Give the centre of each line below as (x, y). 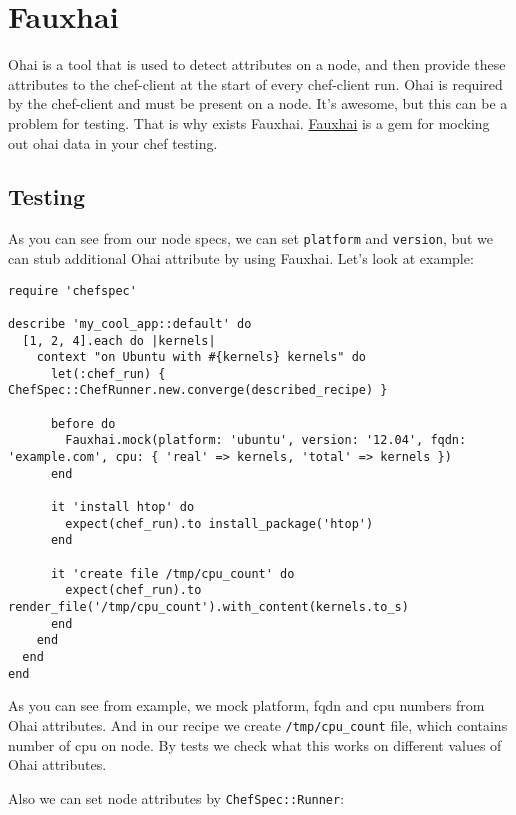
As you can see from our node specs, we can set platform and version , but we (251, 238)
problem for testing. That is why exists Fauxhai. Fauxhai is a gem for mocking (249, 122)
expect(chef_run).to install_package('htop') (219, 523)
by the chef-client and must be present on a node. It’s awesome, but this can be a (258, 103)
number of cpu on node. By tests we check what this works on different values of (255, 744)
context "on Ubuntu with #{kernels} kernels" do (201, 357)
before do (83, 423)
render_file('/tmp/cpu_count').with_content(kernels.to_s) (208, 607)
